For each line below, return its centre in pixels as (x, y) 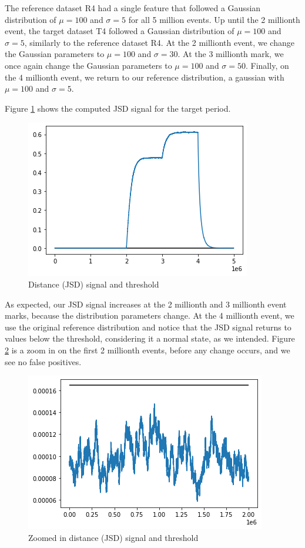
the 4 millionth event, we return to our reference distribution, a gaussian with (145, 77)
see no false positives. (43, 361)
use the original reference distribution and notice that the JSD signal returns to (148, 327)
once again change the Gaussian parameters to (88, 65)
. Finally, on (267, 65)
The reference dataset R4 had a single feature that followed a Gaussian (133, 8)
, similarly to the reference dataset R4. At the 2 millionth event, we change (159, 42)
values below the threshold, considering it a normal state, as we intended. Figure (150, 338)
